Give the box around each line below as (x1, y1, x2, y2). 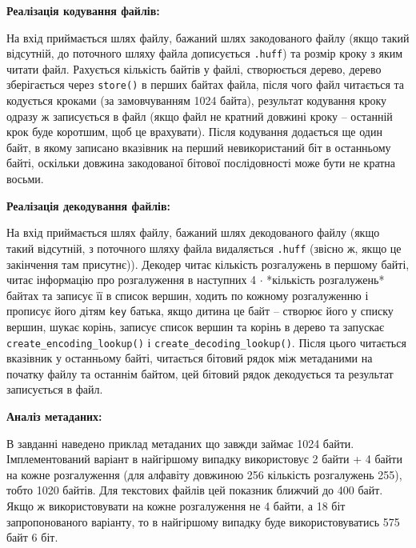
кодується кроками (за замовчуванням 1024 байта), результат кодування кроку (6, 92, 387, 109)
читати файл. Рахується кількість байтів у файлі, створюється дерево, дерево (6, 60, 382, 77)
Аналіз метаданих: (6, 407, 102, 424)
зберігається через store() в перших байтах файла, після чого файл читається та (6, 76, 404, 93)
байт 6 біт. (6, 529, 58, 546)
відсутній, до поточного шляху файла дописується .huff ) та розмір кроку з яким (6, 45, 403, 62)
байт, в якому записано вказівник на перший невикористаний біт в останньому (6, 138, 391, 155)
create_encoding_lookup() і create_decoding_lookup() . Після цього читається (6, 334, 406, 350)
